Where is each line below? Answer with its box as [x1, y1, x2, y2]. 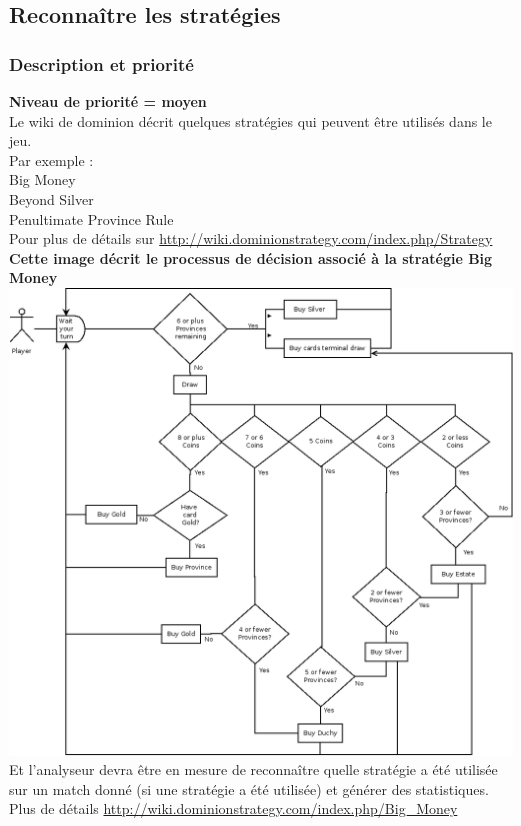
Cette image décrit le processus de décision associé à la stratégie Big [9, 247, 493, 268]
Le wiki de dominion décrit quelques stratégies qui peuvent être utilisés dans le [9, 110, 492, 131]
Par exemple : [9, 149, 94, 170]
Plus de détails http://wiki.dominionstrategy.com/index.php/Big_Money [9, 798, 458, 819]
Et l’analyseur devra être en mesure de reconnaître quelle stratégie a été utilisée [9, 759, 498, 780]
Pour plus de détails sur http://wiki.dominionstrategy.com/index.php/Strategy [9, 228, 493, 249]
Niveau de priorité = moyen [9, 91, 207, 111]
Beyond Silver [9, 188, 94, 209]
